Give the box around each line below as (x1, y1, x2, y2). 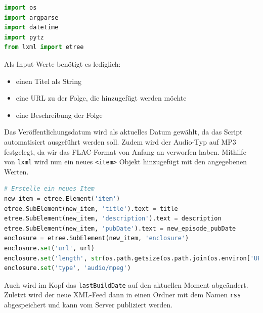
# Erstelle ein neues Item (4, 185, 95, 193)
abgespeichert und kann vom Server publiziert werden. (4, 299, 173, 310)
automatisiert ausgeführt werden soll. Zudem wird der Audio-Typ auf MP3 (4, 136, 236, 147)
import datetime (4, 24, 59, 31)
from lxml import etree (4, 43, 84, 51)
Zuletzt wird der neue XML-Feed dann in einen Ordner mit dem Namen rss (4, 289, 241, 300)
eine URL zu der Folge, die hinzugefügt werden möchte (16, 93, 187, 103)
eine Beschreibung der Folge (16, 109, 103, 120)
